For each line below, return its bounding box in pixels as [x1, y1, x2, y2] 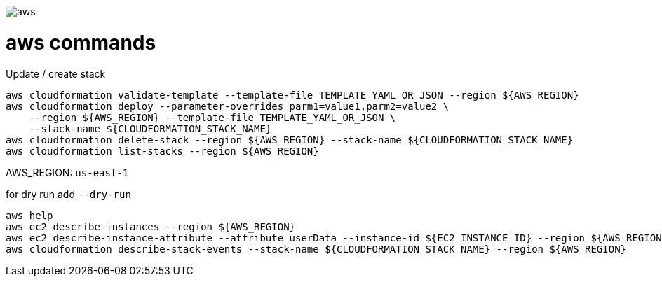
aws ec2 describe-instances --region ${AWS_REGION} [6, 220, 296, 232]
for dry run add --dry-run [6, 188, 131, 200]
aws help [6, 209, 53, 221]
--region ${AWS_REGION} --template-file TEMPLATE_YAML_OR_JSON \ [29, 111, 396, 123]
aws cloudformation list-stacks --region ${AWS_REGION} [6, 145, 319, 157]
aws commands [6, 30, 156, 55]
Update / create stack [6, 67, 106, 80]
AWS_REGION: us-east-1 [6, 166, 129, 178]
